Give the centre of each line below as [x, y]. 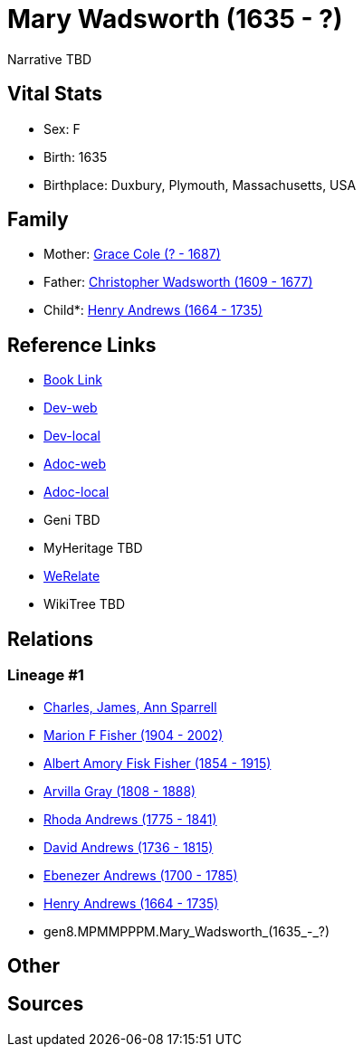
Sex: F [62, 128]
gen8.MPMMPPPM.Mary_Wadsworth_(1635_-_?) [187, 931]
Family [38, 220]
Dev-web [71, 408]
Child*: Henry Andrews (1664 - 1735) [153, 310]
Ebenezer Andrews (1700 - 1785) [141, 875]
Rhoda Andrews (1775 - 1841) [130, 819]
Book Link [73, 380]
